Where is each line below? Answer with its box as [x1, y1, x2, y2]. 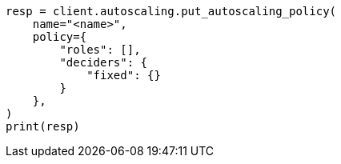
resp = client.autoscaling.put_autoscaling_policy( [6, 5, 337, 18]
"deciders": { [59, 56, 148, 69]
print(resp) [6, 120, 80, 133]
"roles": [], [59, 43, 141, 56]
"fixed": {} [86, 69, 161, 82]
